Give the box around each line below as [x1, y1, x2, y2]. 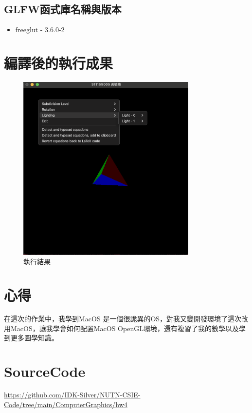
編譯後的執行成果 [4, 53, 113, 73]
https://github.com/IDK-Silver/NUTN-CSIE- [4, 389, 141, 399]
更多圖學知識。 [10, 333, 58, 343]
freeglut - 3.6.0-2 [15, 24, 65, 35]
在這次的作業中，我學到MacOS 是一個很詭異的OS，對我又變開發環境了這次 [4, 314, 242, 323]
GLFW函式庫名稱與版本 [4, 1, 122, 17]
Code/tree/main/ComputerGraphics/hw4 [4, 399, 127, 409]
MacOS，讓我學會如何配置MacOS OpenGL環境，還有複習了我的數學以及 [10, 323, 239, 333]
